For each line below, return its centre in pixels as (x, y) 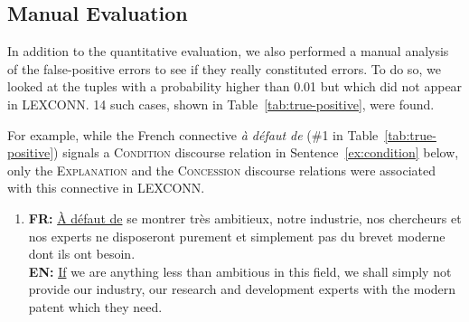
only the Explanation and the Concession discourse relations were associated (222, 170)
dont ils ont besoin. (82, 254)
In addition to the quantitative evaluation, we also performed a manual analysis (228, 51)
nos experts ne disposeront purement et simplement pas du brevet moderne (237, 236)
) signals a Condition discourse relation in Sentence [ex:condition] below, (256, 152)
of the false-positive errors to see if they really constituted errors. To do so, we (224, 68)
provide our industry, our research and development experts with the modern (242, 289)
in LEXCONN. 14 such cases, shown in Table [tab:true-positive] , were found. (221, 104)
